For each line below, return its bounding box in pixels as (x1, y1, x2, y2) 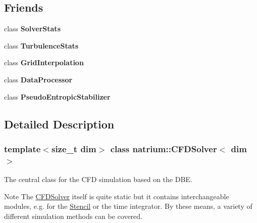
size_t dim (51, 142, 96, 155)
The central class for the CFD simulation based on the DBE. (4, 174, 192, 185)
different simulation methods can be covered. (4, 210, 142, 221)
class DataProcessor (4, 74, 73, 84)
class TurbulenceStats (4, 40, 79, 51)
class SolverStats (4, 23, 61, 34)
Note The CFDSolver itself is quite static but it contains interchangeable (4, 191, 229, 201)
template (4, 142, 41, 155)
